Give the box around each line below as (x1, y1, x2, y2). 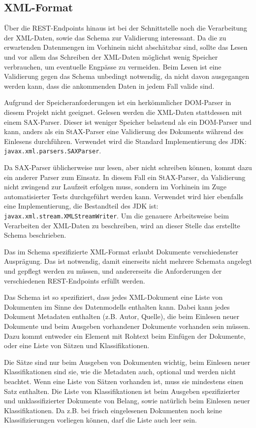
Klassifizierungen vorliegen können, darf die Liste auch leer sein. (4, 415, 197, 425)
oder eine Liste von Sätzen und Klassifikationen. (4, 340, 150, 351)
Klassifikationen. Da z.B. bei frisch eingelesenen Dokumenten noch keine (4, 405, 223, 415)
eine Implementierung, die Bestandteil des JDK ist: (4, 201, 159, 211)
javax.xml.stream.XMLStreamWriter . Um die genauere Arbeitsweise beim (4, 210, 229, 220)
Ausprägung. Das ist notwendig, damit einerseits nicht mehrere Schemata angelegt (4, 256, 252, 266)
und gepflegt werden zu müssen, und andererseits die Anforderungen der (4, 265, 222, 276)
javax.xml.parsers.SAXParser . (4, 145, 101, 156)
